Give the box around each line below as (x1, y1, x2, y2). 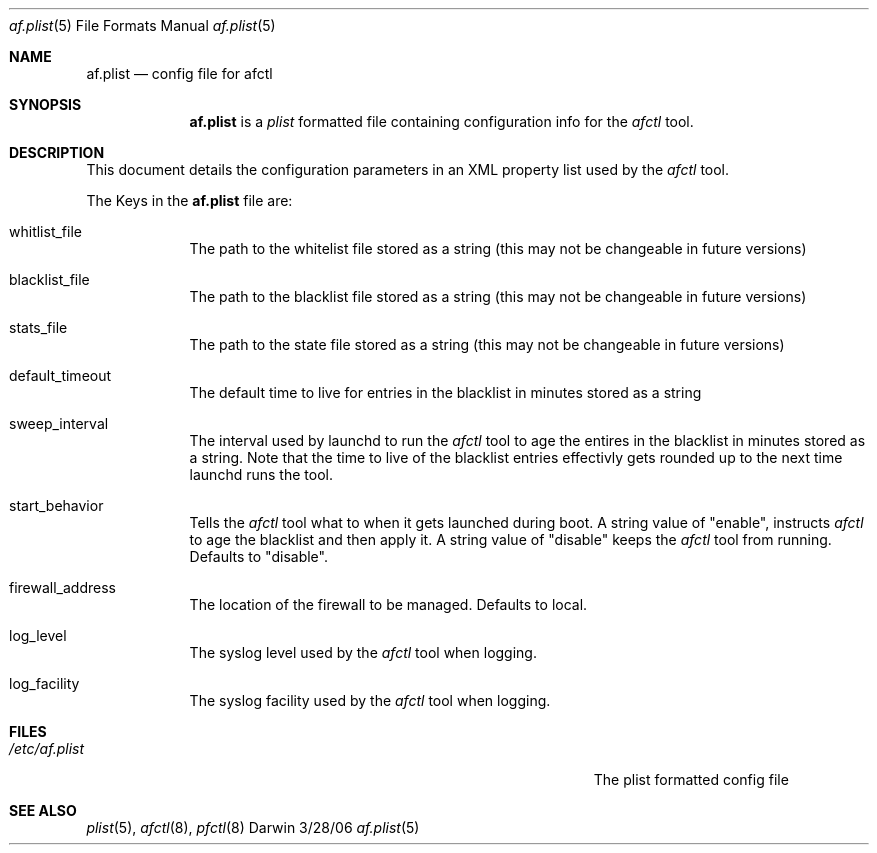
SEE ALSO (9, 802, 77, 819)
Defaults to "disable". (189, 548, 328, 565)
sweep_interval (9, 415, 109, 432)
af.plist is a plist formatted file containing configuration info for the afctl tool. (189, 113, 694, 130)
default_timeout (9, 367, 112, 384)
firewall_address (9, 579, 116, 596)
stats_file (9, 319, 68, 336)
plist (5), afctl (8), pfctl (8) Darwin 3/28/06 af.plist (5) (86, 819, 420, 836)
